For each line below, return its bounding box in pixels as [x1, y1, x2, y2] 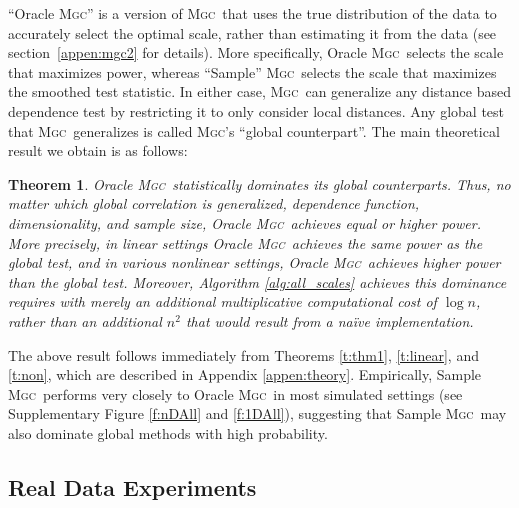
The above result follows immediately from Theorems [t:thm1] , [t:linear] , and [8, 344, 479, 365]
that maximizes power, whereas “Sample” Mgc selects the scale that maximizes [8, 61, 497, 82]
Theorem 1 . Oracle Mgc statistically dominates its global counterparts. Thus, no [8, 173, 511, 194]
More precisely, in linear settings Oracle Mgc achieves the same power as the [8, 232, 483, 253]
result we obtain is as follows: [8, 140, 188, 161]
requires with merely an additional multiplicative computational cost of [8, 291, 437, 312]
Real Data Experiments [8, 471, 257, 502]
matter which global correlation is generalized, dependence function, [8, 193, 420, 214]
